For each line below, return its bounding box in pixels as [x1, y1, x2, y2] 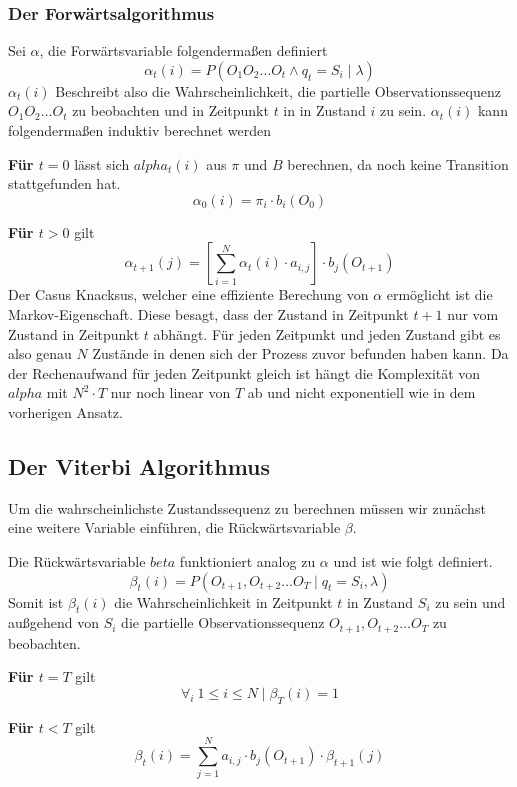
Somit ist [8, 591, 64, 612]
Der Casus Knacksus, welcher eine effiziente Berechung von [8, 284, 369, 305]
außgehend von [8, 612, 100, 633]
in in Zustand [283, 100, 366, 121]
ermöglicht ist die [386, 284, 493, 305]
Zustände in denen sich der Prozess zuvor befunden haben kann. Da [92, 343, 509, 364]
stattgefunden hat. [8, 173, 121, 194]
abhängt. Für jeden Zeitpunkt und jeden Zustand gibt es [153, 323, 501, 344]
